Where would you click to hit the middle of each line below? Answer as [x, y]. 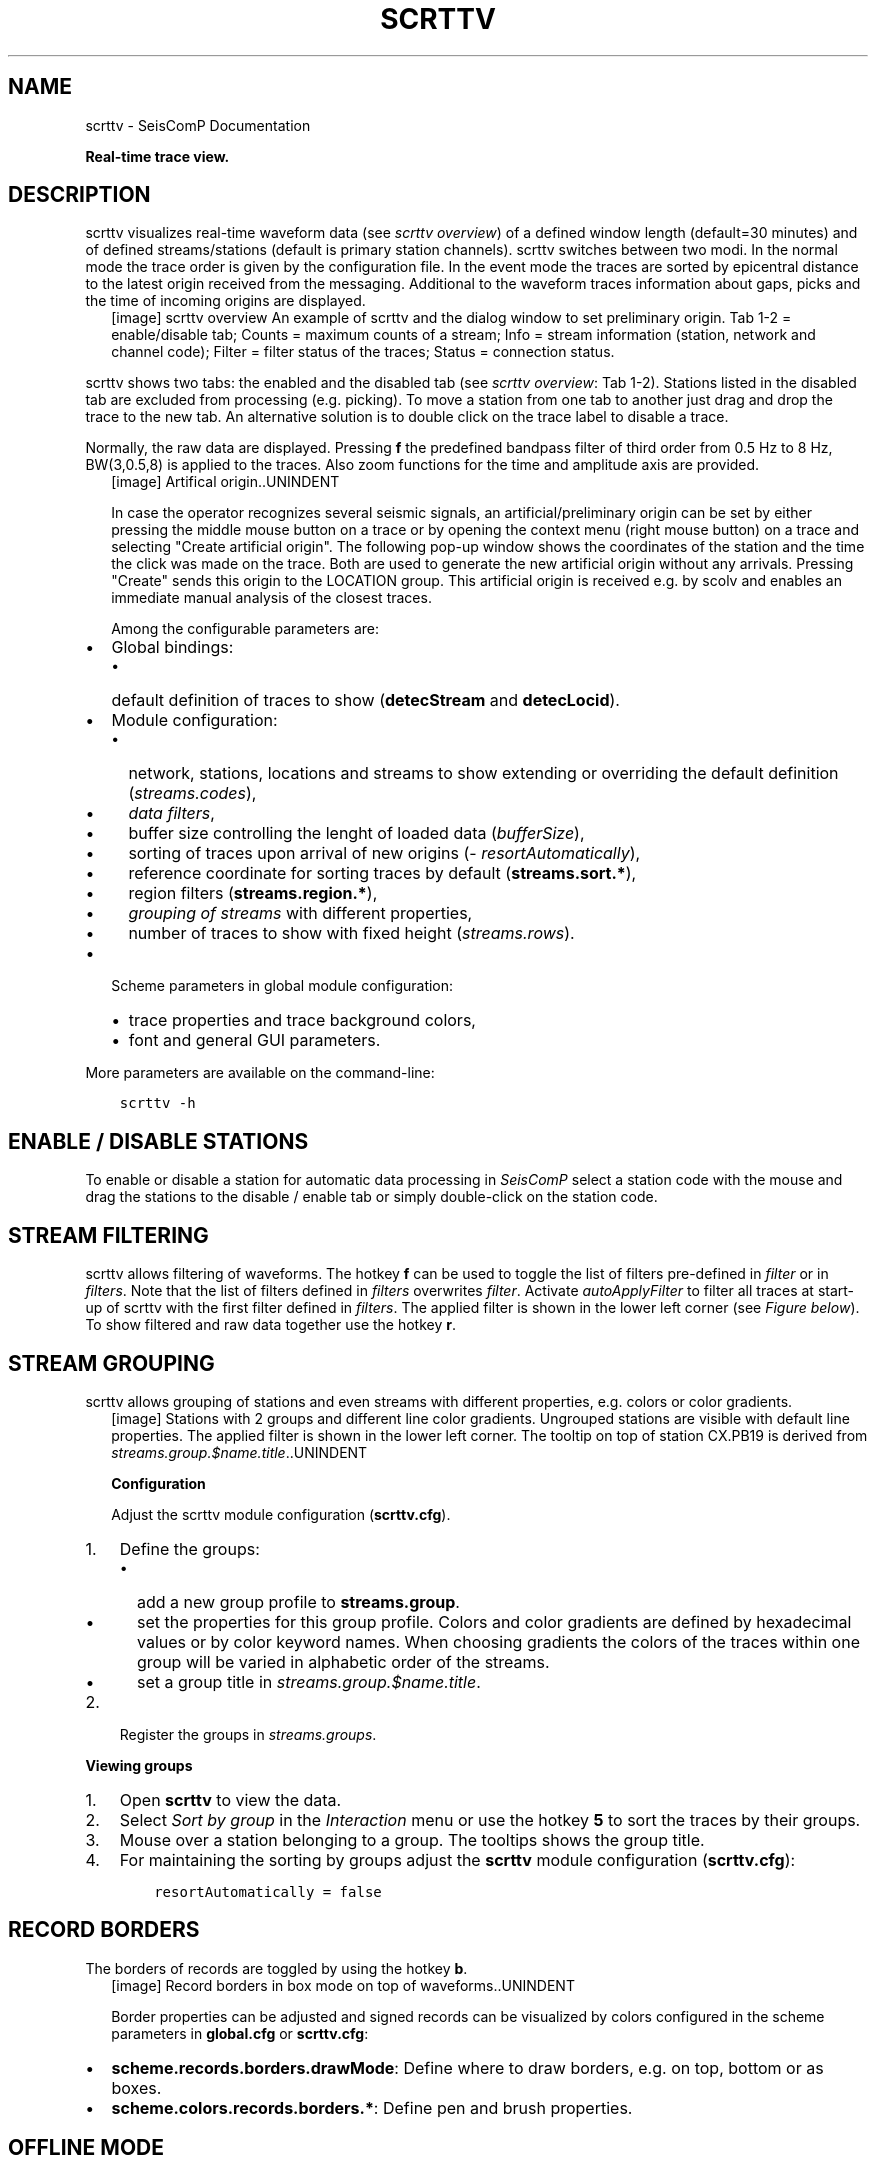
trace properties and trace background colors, [302, 1020]
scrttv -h [157, 1103]
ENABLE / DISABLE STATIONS [158, 1141]
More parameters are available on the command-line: [260, 1073]
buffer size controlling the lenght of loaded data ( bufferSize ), [356, 833]
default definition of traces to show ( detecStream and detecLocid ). [365, 700]
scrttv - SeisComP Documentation [198, 125]
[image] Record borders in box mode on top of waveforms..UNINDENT [343, 1985]
